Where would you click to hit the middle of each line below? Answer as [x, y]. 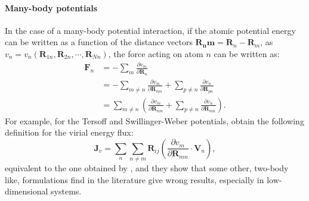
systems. [66, 191]
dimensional [27, 191]
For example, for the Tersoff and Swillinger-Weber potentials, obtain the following [154, 120]
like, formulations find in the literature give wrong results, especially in [135, 179]
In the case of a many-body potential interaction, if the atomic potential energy [150, 30]
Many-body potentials [51, 7]
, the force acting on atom [156, 53]
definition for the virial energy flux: [69, 132]
